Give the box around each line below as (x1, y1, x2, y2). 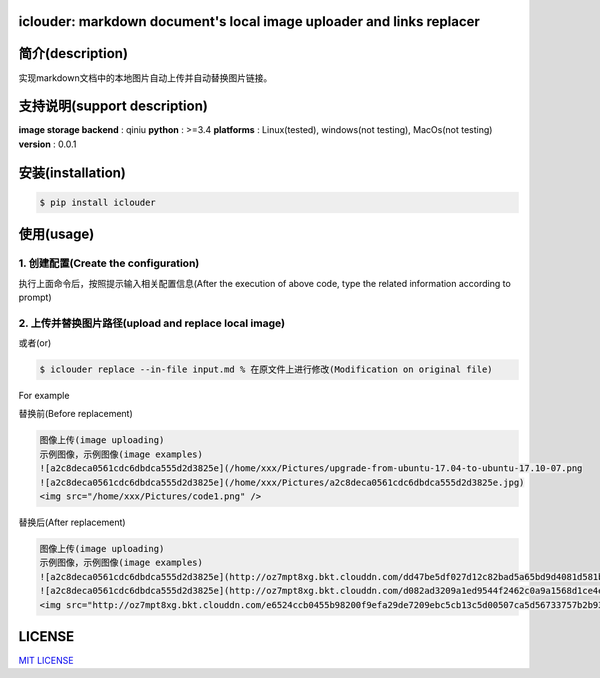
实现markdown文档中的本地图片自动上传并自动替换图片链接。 (18, 71, 273, 84)
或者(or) (18, 337, 52, 349)
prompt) (18, 291, 52, 303)
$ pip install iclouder (39, 196, 157, 208)
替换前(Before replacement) (18, 408, 134, 420)
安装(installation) (18, 164, 127, 181)
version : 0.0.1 (18, 138, 77, 150)
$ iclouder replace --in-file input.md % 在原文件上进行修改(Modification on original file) (39, 364, 494, 375)
